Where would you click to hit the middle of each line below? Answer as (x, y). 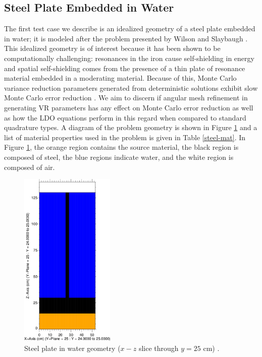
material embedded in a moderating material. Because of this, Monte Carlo (120, 78)
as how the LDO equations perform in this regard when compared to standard (125, 117)
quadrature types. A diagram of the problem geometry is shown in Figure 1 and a (131, 127)
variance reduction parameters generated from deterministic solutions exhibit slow (131, 87)
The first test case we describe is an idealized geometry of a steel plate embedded (130, 28)
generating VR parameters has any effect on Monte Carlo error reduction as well (129, 107)
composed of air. (30, 167)
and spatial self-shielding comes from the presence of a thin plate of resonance (125, 68)
